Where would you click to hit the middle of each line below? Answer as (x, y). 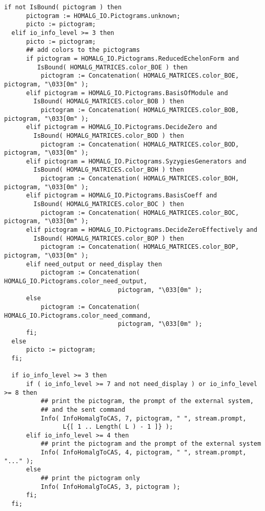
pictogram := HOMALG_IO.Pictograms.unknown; (103, 16)
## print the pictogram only (90, 478)
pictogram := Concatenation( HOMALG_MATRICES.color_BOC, (140, 213)
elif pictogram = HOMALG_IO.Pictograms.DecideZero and (121, 127)
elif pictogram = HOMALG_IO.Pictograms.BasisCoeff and (121, 196)
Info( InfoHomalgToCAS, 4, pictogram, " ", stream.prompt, (144, 453)
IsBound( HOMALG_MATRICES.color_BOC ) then (109, 204)
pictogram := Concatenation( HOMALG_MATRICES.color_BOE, (140, 76)
